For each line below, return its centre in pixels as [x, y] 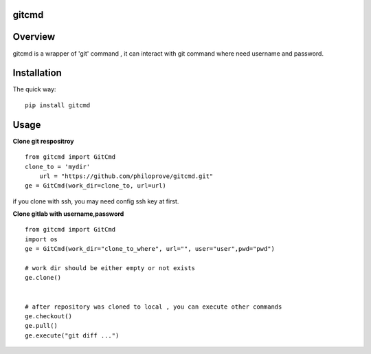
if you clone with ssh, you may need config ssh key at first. [96, 201]
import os [41, 239]
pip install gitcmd [58, 105]
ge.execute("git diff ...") [72, 335]
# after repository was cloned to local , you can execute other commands [154, 307]
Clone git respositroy [44, 141]
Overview [34, 37]
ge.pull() [41, 326]
